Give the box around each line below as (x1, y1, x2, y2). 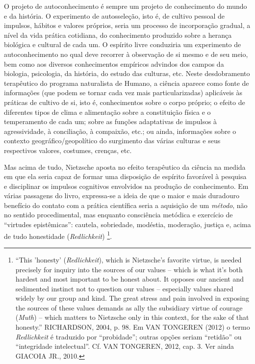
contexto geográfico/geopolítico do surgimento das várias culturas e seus (4, 135, 221, 146)
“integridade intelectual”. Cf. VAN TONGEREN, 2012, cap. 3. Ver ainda (15, 341, 234, 351)
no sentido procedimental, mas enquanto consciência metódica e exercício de (4, 209, 233, 220)
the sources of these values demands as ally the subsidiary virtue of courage (15, 302, 243, 312)
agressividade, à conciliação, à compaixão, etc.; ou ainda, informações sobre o (4, 126, 236, 136)
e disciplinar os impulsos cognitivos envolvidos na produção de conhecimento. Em (4, 181, 249, 191)
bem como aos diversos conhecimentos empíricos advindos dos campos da (4, 58, 224, 69)
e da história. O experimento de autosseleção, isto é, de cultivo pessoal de (4, 10, 225, 21)
